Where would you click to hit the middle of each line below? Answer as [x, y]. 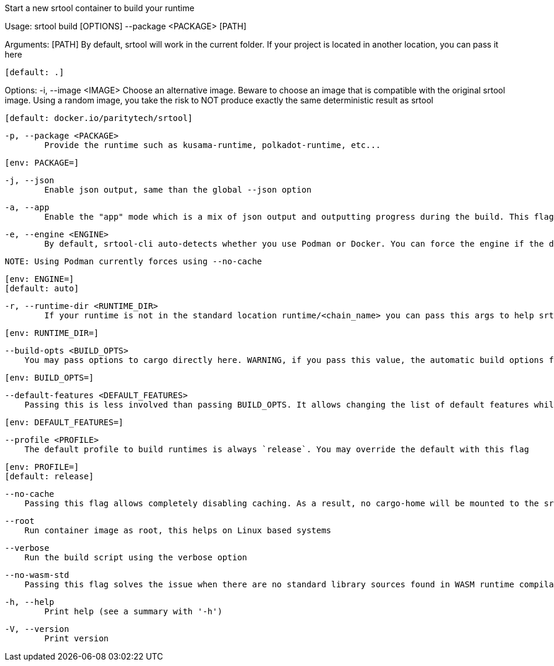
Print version [77, 638]
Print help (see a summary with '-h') [133, 611]
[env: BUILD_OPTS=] [49, 378]
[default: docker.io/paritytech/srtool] [99, 118]
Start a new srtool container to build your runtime [100, 8]
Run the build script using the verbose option [136, 557]
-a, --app [27, 207]
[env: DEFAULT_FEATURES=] [64, 422]
